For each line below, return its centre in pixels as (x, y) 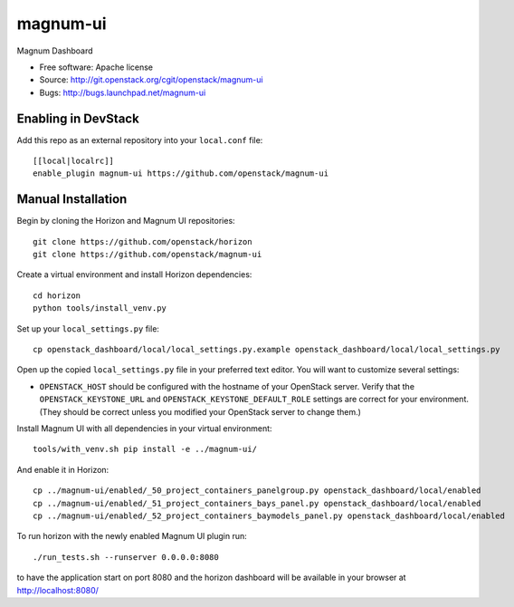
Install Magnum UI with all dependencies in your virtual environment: (144, 429)
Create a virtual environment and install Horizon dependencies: (134, 275)
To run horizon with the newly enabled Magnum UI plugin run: (132, 536)
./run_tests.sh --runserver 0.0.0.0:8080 (126, 557)
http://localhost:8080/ (58, 590)
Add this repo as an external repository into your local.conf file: (140, 140)
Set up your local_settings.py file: (88, 328)
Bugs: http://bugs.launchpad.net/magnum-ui (123, 92)
